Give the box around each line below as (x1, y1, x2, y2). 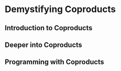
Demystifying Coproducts (5, 4, 116, 15)
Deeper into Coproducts (5, 40, 83, 49)
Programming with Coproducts (5, 58, 104, 66)
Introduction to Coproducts (5, 24, 93, 32)
